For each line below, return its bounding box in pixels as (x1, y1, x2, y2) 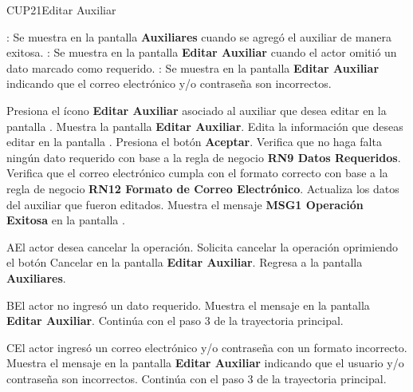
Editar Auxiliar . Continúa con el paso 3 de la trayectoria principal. (6, 312, 344, 329)
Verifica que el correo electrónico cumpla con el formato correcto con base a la (6, 164, 388, 181)
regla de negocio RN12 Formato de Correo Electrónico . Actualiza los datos (6, 180, 399, 196)
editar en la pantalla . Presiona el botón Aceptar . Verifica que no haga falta (6, 133, 382, 150)
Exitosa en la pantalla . (6, 212, 125, 228)
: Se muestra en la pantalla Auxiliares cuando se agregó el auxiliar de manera (6, 28, 391, 45)
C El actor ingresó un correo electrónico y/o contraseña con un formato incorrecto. (6, 339, 407, 355)
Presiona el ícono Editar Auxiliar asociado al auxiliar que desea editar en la (6, 101, 387, 118)
